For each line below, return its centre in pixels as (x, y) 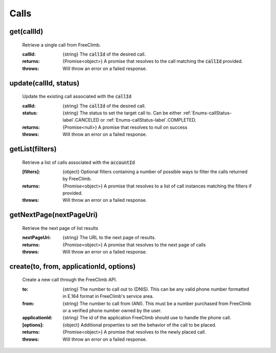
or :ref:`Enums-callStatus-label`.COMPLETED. (148, 120)
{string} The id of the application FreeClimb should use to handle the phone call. (147, 318)
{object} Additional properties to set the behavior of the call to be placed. (140, 325)
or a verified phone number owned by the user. (112, 311)
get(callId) (26, 31)
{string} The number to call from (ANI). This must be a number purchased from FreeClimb (157, 303)
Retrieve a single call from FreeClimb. (62, 45)
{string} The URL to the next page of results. (109, 238)
